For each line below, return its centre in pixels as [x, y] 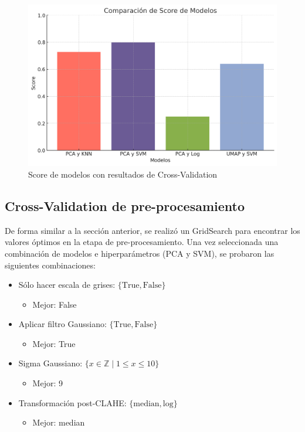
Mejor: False [55, 304]
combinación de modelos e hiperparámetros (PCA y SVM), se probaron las [140, 253]
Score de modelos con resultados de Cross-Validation [123, 174]
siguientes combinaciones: [50, 265]
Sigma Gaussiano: [50, 363]
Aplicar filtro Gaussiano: [62, 324]
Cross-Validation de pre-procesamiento [125, 205]
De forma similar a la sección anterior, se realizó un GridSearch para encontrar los [152, 230]
